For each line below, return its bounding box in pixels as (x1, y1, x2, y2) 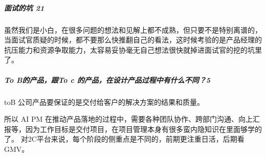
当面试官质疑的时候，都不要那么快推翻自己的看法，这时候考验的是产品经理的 (4, 34, 262, 45)
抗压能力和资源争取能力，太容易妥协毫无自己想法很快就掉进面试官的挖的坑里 (4, 44, 262, 55)
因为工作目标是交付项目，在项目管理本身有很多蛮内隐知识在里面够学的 (25, 123, 262, 134)
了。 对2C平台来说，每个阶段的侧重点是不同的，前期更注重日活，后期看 (4, 133, 245, 144)
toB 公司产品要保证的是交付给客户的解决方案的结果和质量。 (4, 96, 205, 107)
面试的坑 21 (4, 2, 45, 13)
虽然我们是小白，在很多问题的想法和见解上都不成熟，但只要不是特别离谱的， (4, 24, 262, 35)
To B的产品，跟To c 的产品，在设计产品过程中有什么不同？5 (4, 74, 210, 85)
